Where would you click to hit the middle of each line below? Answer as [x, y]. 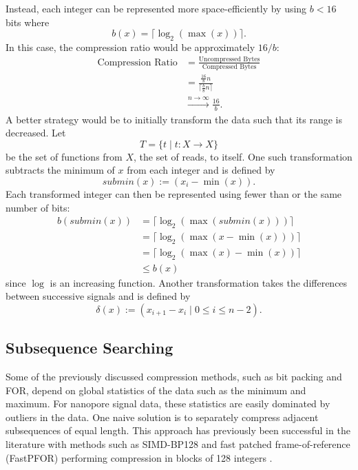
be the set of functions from [64, 156]
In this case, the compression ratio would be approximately [130, 47]
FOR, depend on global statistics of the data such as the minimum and [156, 390]
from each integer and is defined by [201, 170]
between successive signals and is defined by [98, 296]
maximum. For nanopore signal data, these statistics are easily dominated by [168, 403]
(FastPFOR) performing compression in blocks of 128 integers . [139, 457]
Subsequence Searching [89, 348]
